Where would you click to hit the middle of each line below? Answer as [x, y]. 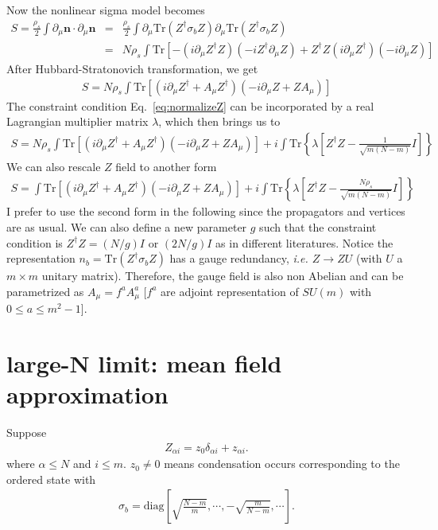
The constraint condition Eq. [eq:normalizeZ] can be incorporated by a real [190, 105]
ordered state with [51, 479]
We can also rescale [54, 166]
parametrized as [45, 291]
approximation [87, 394]
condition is [35, 242]
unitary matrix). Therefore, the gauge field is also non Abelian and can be [223, 276]
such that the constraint [318, 226]
